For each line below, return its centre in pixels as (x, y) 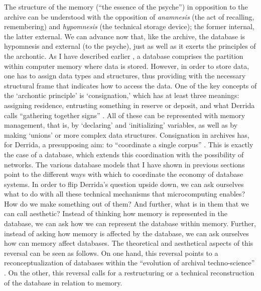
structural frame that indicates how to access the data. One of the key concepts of (130, 85)
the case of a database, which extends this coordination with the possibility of (124, 154)
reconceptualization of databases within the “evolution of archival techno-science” (129, 263)
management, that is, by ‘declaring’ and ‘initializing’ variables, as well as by (121, 125)
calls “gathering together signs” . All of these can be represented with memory (125, 115)
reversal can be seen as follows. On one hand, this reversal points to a (111, 253)
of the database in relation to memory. (63, 282)
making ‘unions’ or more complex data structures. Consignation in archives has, (127, 134)
